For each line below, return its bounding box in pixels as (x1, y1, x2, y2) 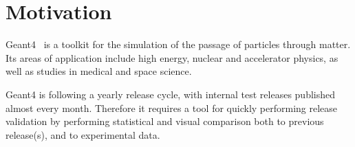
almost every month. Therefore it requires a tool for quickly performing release (6, 100, 338, 115)
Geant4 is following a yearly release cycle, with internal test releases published (6, 87, 336, 101)
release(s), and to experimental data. (6, 127, 160, 142)
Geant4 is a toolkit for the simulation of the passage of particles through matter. (6, 37, 351, 52)
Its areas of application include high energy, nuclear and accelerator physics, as (6, 50, 338, 65)
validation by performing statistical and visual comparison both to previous (6, 114, 324, 128)
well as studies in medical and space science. (6, 64, 192, 78)
